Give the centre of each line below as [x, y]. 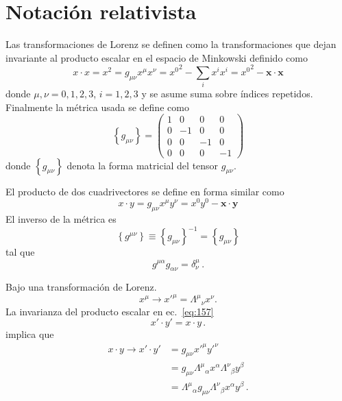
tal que [20, 252]
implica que [30, 334]
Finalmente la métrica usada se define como [97, 107]
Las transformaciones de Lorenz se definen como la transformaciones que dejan [171, 44]
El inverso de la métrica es [61, 219]
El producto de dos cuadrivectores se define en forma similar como [145, 191]
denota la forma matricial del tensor [143, 165]
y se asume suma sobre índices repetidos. [227, 94]
